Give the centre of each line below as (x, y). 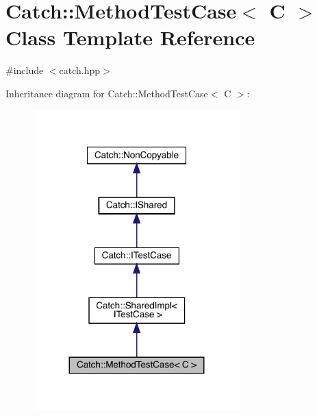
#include (25, 70)
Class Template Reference (130, 37)
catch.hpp (80, 70)
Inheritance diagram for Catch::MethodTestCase (107, 93)
